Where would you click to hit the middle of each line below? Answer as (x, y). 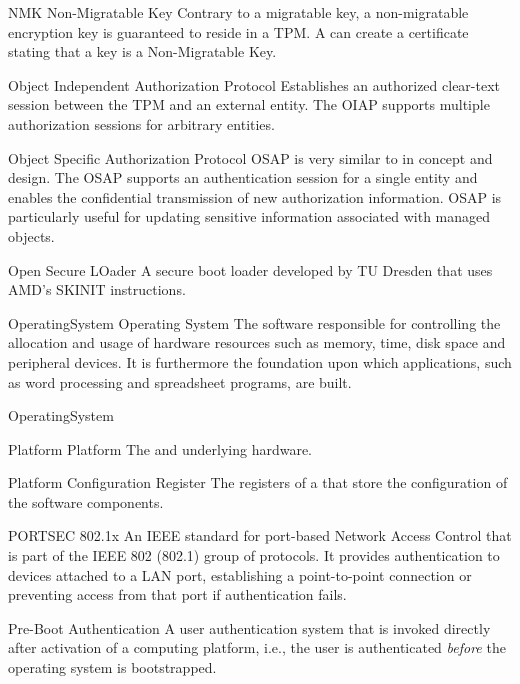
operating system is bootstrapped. (112, 667)
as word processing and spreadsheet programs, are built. (180, 381)
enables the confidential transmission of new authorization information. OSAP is (255, 196)
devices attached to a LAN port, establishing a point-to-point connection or (240, 574)
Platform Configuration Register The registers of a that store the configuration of (258, 482)
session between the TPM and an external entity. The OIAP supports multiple (249, 104)
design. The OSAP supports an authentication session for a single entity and (243, 177)
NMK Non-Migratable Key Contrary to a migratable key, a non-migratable (238, 12)
